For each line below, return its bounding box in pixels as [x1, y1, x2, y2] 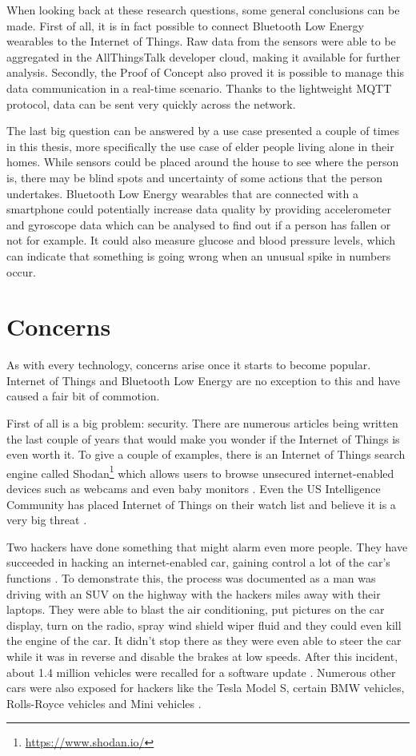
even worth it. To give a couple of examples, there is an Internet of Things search [6, 446, 406, 463]
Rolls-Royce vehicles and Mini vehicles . [6, 694, 202, 711]
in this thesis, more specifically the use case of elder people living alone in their [6, 137, 394, 154]
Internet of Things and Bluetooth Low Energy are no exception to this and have [6, 372, 401, 388]
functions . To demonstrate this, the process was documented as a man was [6, 570, 376, 586]
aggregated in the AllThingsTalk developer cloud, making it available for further [6, 48, 401, 65]
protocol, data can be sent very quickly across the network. [6, 95, 296, 112]
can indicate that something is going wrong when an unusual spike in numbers [6, 247, 391, 264]
